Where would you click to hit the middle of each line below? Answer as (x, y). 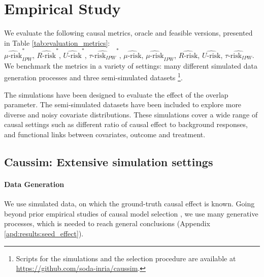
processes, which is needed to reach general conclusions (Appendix (107, 223)
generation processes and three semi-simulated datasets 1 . (93, 77)
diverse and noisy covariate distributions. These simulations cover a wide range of (131, 114)
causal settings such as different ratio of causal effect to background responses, (126, 124)
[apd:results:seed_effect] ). (44, 233)
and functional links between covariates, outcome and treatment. (105, 134)
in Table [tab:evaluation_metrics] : (57, 42)
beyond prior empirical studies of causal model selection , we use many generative (131, 213)
